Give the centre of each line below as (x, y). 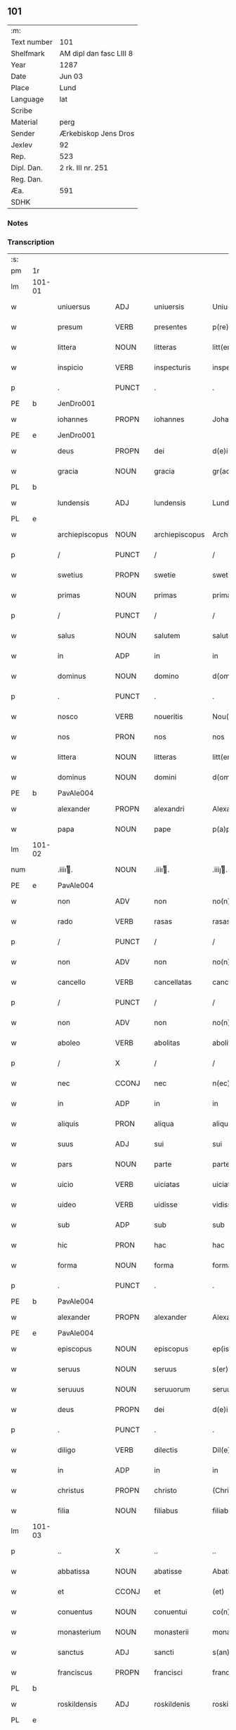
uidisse (166, 1204)
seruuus (71, 1389)
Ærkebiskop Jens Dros (97, 133)
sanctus (71, 1653)
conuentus (75, 1612)
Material (24, 122)
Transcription (31, 242)
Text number (32, 42)
